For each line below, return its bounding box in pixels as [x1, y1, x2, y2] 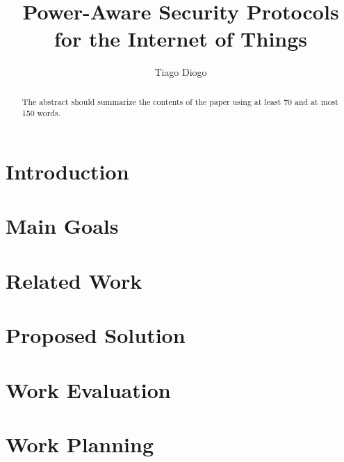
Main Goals [6, 212, 119, 240]
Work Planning [6, 429, 154, 458]
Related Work [6, 266, 142, 294]
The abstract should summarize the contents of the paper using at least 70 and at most [22, 95, 338, 107]
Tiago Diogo [154, 65, 207, 79]
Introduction [6, 157, 129, 186]
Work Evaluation [6, 375, 171, 404]
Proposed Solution [6, 321, 186, 349]
